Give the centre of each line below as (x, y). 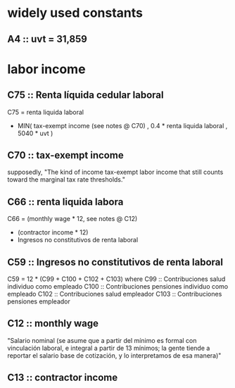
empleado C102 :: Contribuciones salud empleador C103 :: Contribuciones (115, 294)
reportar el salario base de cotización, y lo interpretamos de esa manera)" (114, 355)
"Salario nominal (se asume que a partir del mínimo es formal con (102, 340)
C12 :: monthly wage (53, 324)
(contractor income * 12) (53, 232)
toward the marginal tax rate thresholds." (66, 180)
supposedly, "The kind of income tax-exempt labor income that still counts (115, 172)
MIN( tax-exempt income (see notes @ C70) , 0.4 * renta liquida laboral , (122, 125)
